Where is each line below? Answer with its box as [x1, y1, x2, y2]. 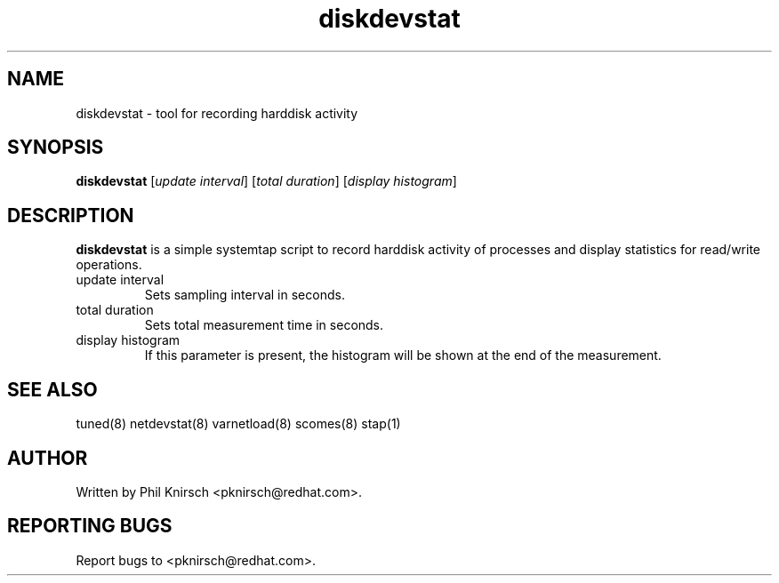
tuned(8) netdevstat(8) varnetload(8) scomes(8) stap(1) [76, 416, 401, 432]
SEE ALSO [7, 378, 98, 401]
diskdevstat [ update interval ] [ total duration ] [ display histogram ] [76, 173, 457, 189]
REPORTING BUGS [7, 515, 173, 538]
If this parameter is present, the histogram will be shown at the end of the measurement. [144, 347, 662, 363]
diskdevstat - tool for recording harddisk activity [76, 105, 358, 121]
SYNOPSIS [7, 136, 104, 159]
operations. [76, 257, 142, 273]
